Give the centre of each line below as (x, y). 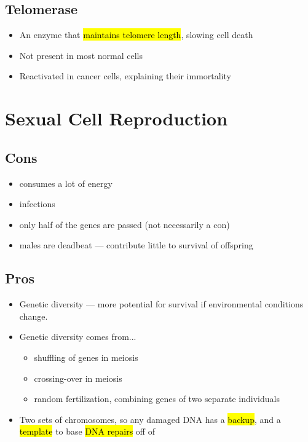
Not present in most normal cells (81, 55)
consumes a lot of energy (66, 183)
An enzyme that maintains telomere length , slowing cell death (136, 35)
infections (37, 204)
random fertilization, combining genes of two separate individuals (157, 399)
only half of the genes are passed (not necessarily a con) (124, 224)
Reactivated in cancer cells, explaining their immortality (125, 76)
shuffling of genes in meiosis (86, 357)
